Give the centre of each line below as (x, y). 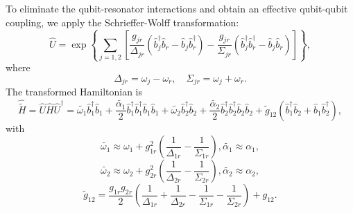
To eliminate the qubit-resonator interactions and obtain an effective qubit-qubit (177, 8)
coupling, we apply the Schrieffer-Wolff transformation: (122, 22)
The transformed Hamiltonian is (74, 92)
